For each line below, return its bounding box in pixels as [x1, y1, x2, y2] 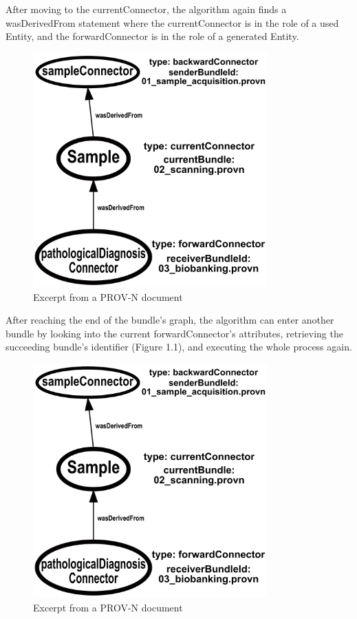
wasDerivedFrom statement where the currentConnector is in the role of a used [6, 15, 339, 30]
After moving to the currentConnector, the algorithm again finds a [6, 2, 287, 16]
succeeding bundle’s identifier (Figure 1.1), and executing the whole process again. [6, 339, 352, 354]
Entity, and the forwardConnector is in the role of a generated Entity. [6, 29, 299, 43]
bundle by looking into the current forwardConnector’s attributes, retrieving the [6, 326, 343, 340]
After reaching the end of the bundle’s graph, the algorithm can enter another [6, 313, 334, 327]
